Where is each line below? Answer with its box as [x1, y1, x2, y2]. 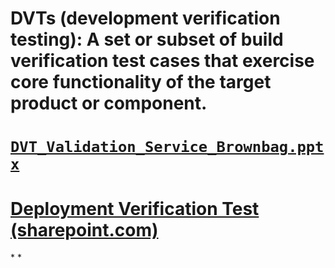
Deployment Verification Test [10, 197, 260, 220]
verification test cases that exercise [10, 50, 315, 72]
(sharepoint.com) [10, 218, 159, 241]
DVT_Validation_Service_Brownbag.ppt [10, 138, 325, 157]
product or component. [10, 92, 208, 115]
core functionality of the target [10, 71, 272, 94]
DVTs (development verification [10, 7, 281, 30]
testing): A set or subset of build [10, 28, 284, 51]
